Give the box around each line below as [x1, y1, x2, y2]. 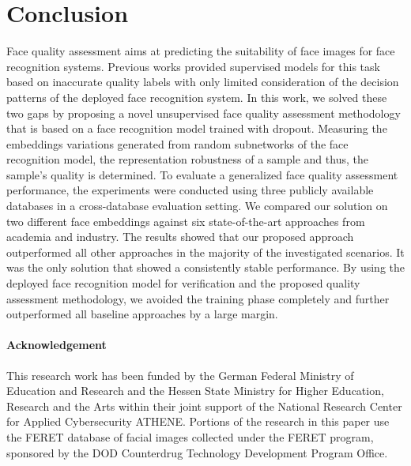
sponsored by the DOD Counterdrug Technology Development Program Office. [6, 444, 388, 460]
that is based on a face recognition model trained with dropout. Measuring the [6, 120, 387, 137]
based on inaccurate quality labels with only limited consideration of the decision [6, 73, 399, 90]
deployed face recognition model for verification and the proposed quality [6, 275, 360, 291]
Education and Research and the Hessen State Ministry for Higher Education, [6, 382, 384, 399]
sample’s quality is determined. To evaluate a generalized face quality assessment [6, 166, 398, 182]
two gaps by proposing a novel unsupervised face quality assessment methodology [6, 104, 401, 121]
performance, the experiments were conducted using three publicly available [6, 182, 374, 198]
